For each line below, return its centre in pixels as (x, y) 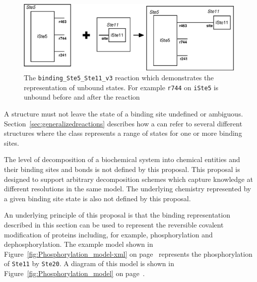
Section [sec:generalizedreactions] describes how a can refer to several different (123, 123)
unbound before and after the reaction (82, 97)
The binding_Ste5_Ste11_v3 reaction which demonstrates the (119, 78)
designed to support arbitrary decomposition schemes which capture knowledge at (128, 179)
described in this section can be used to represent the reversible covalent (114, 225)
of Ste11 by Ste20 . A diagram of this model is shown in (89, 263)
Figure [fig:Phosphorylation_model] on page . (74, 273)
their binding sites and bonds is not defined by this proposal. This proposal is (122, 169)
